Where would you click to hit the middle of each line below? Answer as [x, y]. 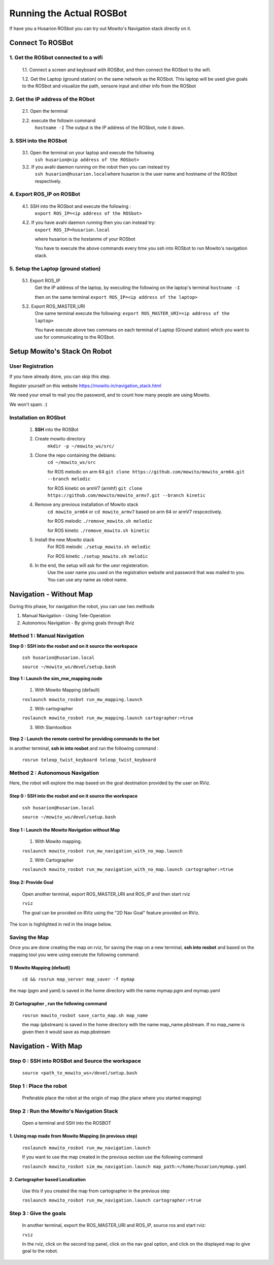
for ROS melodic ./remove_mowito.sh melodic [100, 521]
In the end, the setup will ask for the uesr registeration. [92, 565]
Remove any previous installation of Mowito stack [87, 504]
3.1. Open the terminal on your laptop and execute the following [88, 152]
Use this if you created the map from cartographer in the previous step [96, 1191]
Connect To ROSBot [41, 43]
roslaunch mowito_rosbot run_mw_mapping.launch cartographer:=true [108, 718]
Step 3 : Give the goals [38, 1213]
